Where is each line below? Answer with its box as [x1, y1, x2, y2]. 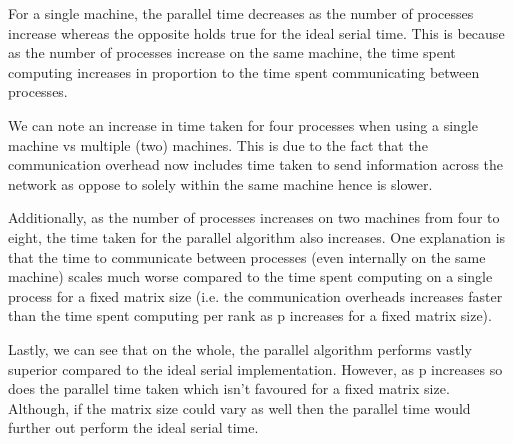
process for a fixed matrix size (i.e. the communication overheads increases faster [8, 285, 503, 306]
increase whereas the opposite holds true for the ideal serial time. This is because [8, 22, 505, 43]
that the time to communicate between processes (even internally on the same [8, 246, 486, 267]
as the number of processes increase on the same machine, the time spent [8, 42, 456, 63]
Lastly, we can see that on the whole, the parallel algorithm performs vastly [8, 338, 472, 359]
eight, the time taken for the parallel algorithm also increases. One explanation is [8, 226, 506, 247]
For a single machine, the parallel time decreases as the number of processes [8, 3, 474, 23]
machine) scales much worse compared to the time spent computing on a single [8, 266, 493, 287]
